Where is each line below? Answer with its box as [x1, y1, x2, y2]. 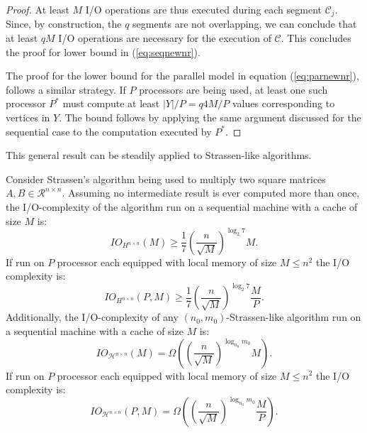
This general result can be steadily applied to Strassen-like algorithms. [6, 148, 312, 163]
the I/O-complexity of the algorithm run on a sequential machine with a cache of [6, 199, 358, 214]
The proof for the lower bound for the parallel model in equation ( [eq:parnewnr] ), [6, 68, 359, 83]
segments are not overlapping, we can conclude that [132, 16, 357, 31]
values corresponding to [232, 96, 335, 111]
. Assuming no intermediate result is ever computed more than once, [62, 185, 360, 200]
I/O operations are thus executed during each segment [85, 2, 322, 16]
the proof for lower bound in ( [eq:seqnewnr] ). [6, 44, 201, 59]
